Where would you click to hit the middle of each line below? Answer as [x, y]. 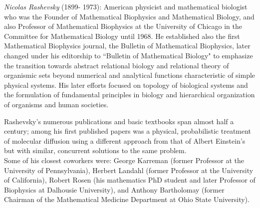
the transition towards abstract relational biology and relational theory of [117, 65]
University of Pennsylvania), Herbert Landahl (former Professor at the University [129, 170]
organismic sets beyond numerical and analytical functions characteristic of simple [130, 75]
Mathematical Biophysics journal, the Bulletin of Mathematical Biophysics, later [127, 46]
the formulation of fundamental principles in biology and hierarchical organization [130, 95]
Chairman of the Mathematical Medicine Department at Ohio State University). [127, 199]
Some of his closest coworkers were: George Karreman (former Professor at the [124, 160]
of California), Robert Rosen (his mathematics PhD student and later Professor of [130, 180]
